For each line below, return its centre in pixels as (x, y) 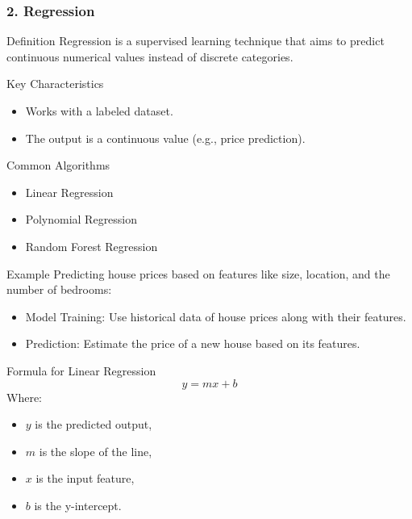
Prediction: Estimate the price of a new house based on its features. (193, 343)
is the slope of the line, (96, 451)
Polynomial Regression (81, 219)
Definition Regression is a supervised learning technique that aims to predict (196, 41)
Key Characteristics (55, 84)
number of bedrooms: (59, 289)
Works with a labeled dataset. (99, 111)
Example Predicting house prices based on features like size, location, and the (198, 273)
